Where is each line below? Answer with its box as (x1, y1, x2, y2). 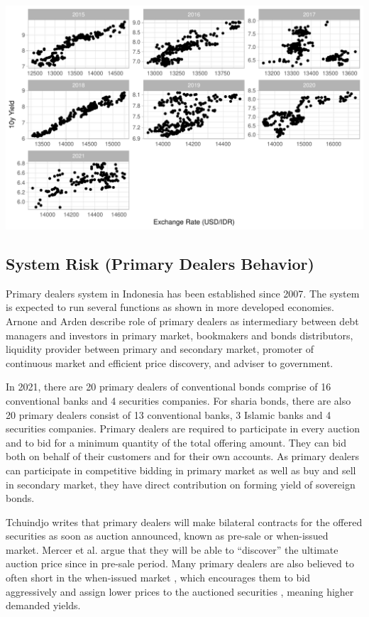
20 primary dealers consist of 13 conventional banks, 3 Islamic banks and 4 (6, 407, 331, 422)
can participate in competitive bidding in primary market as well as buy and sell (6, 462, 356, 477)
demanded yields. (6, 598, 81, 613)
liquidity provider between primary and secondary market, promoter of (6, 342, 314, 356)
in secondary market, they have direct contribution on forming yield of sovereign (6, 476, 356, 491)
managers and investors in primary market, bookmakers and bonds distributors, (6, 327, 353, 342)
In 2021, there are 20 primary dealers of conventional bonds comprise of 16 (6, 379, 331, 394)
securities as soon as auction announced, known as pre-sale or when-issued (6, 528, 329, 543)
